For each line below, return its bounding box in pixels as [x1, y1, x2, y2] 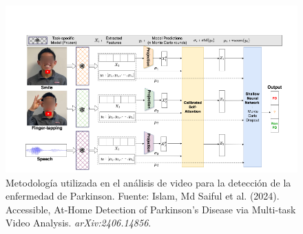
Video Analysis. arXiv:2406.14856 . [6, 215, 151, 230]
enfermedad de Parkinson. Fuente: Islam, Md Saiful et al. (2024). [6, 189, 280, 203]
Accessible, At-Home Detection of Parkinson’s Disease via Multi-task [6, 202, 296, 216]
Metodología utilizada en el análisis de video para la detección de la [6, 175, 291, 189]
